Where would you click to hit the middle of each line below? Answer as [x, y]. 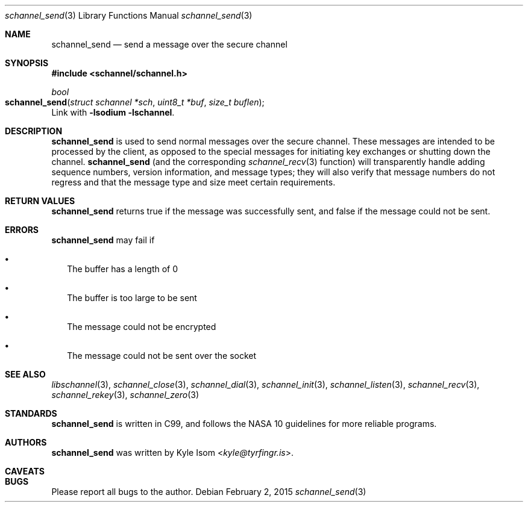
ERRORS [22, 230]
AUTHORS [26, 442]
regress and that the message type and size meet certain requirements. [193, 182]
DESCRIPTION [34, 131]
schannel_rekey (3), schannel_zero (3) [125, 395]
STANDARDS [31, 413]
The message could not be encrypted [142, 327]
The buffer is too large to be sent [132, 298]
